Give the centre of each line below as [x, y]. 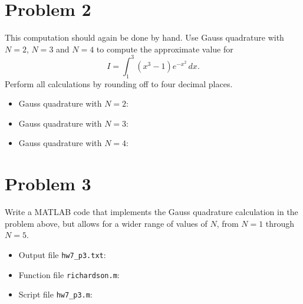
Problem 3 [48, 184]
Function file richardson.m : [69, 274]
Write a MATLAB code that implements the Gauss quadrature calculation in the [151, 212]
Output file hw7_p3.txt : [62, 254]
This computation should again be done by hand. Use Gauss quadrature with [144, 37]
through [280, 223]
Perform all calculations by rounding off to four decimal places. [119, 83]
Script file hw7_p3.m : [55, 294]
